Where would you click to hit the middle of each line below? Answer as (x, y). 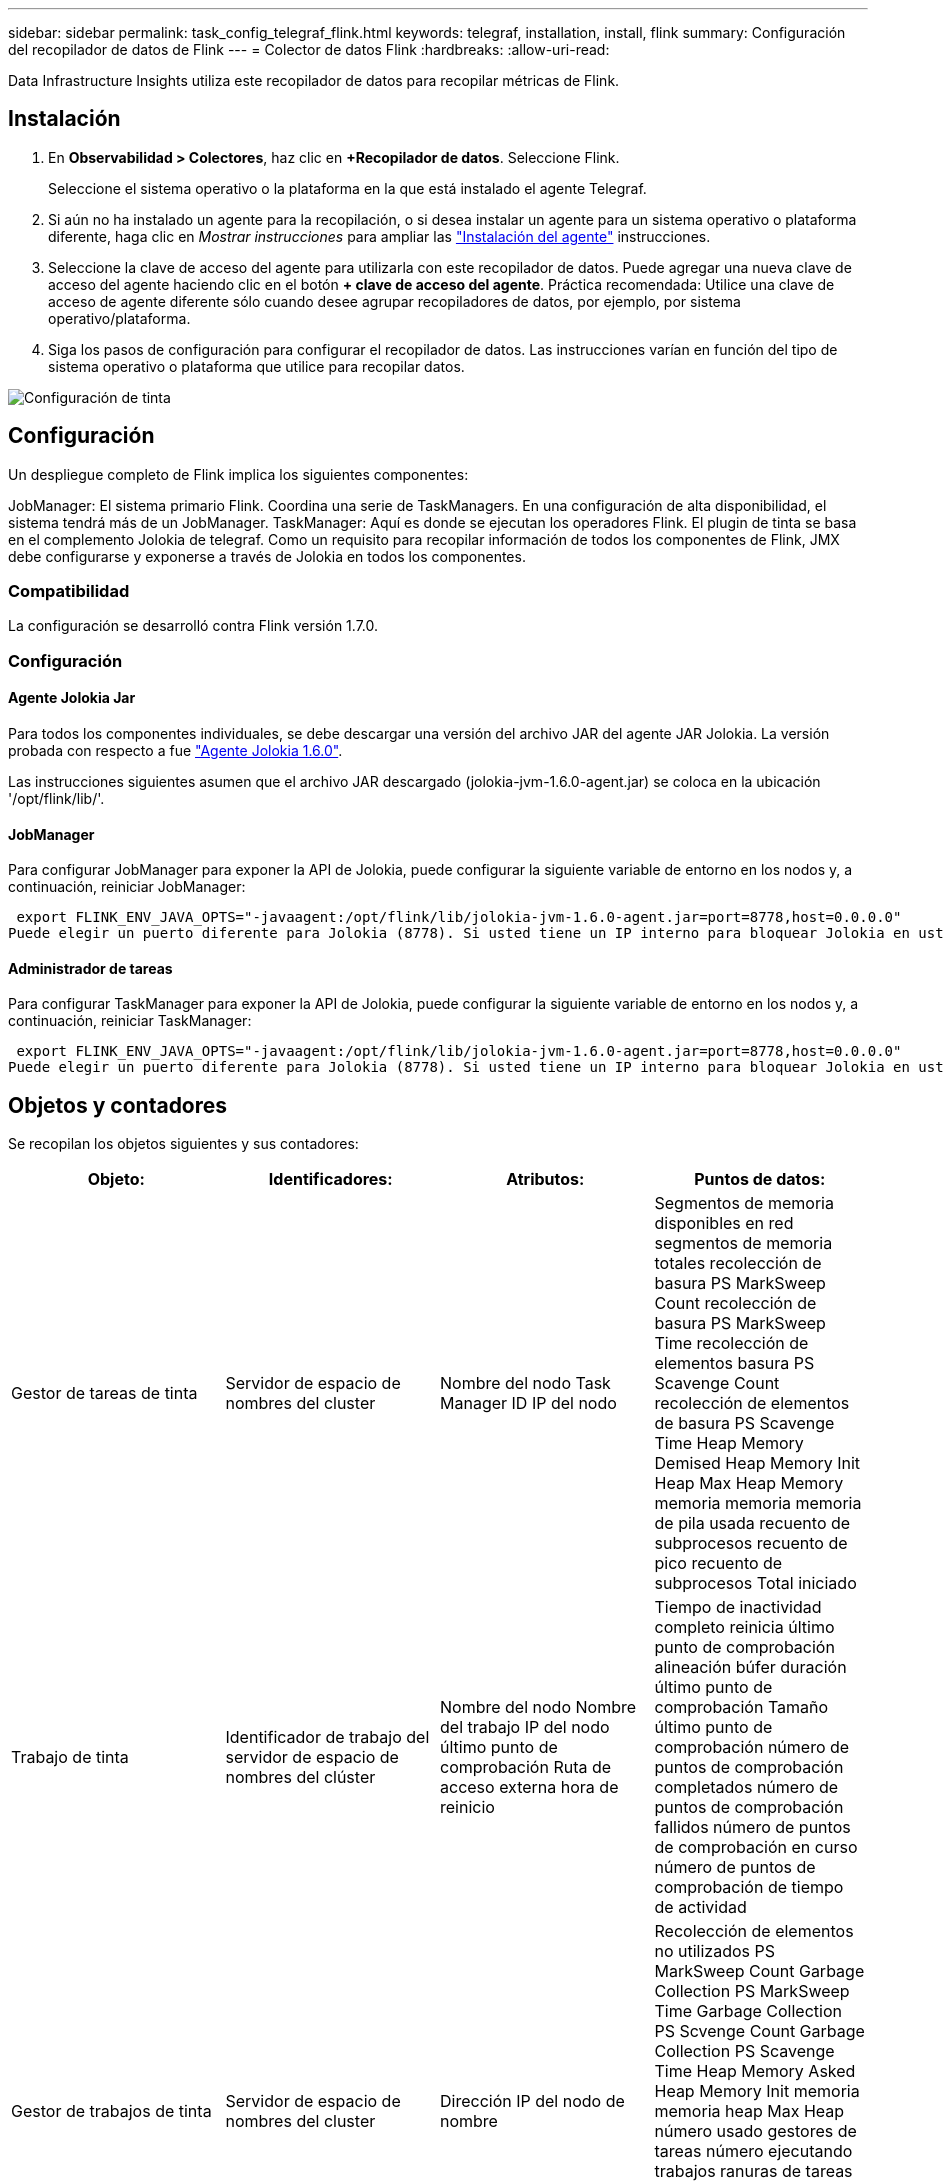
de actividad (700, 1907)
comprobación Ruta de (526, 1767)
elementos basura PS (734, 1363)
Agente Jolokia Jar (72, 698)
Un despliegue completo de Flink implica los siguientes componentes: (238, 474)
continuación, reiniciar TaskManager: (130, 1021)
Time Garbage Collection (748, 2011)
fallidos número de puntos (752, 1827)
